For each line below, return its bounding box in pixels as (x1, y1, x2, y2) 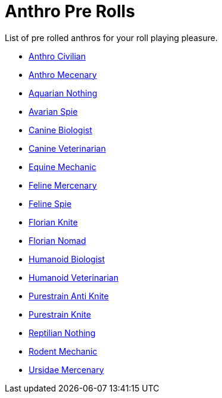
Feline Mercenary (29, 180, 97, 190)
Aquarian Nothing (29, 87, 98, 98)
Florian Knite (29, 217, 78, 227)
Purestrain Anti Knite (29, 290, 109, 301)
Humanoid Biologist (29, 253, 105, 264)
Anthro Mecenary (29, 69, 97, 80)
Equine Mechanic (29, 161, 96, 172)
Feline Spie (29, 198, 72, 209)
